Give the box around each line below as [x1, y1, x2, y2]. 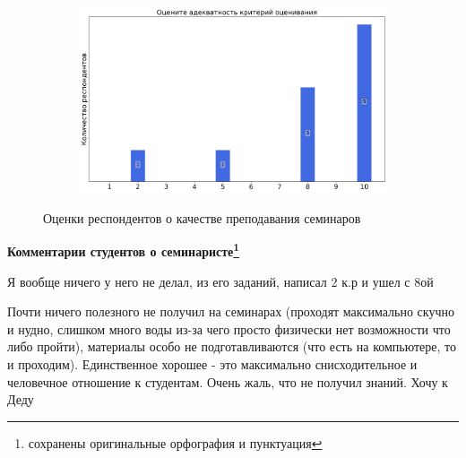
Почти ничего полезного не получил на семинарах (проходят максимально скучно [7, 302, 454, 321]
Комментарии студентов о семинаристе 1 [7, 239, 240, 261]
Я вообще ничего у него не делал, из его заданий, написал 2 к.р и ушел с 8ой [7, 272, 434, 290]
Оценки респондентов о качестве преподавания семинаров [43, 208, 361, 227]
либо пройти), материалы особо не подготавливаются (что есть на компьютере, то [7, 337, 457, 356]
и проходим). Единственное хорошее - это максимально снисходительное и [7, 355, 418, 374]
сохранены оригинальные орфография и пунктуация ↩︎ [28, 433, 323, 452]
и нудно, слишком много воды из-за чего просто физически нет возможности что [7, 319, 451, 338]
